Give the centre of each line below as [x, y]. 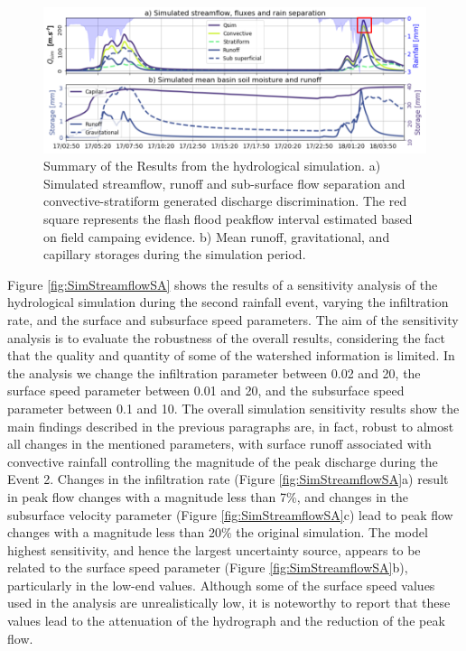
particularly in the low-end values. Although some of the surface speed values [221, 585]
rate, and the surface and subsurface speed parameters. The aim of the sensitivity [233, 319]
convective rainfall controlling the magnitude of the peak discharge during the [223, 461]
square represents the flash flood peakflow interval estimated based [228, 219]
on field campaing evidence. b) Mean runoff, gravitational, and [217, 236]
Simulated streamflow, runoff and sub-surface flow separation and [224, 183]
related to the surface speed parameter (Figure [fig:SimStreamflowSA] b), [208, 567]
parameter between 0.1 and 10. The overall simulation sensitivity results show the [233, 408]
